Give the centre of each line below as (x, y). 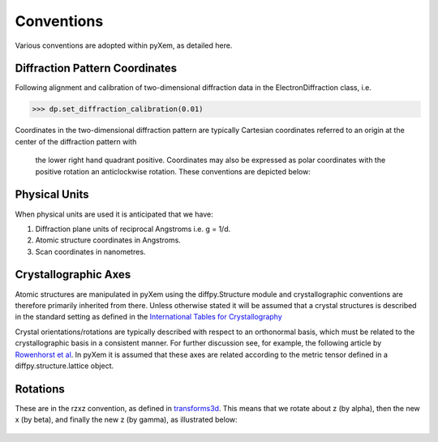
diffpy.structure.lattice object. (64, 366)
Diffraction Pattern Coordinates (96, 69)
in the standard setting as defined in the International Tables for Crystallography (149, 317)
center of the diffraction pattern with (76, 141)
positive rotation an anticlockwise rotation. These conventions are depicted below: (173, 171)
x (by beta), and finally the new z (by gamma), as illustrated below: (127, 420)
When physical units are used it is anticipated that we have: (114, 214)
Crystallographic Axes (73, 275)
